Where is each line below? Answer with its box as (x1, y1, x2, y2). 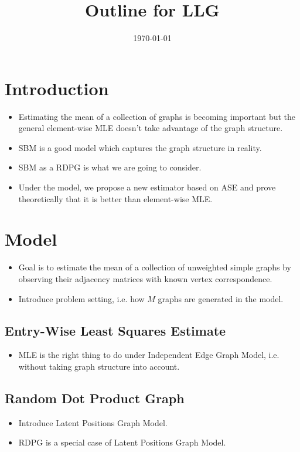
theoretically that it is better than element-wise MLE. (18, 192, 213, 205)
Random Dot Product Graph (5, 389, 185, 407)
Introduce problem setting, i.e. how (18, 292, 145, 304)
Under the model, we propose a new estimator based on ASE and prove (18, 181, 276, 193)
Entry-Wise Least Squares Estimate (5, 321, 226, 339)
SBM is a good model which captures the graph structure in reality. (18, 141, 262, 153)
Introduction (5, 76, 109, 100)
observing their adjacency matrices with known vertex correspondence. (18, 272, 272, 284)
